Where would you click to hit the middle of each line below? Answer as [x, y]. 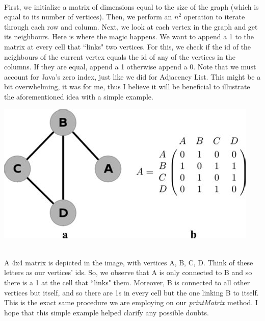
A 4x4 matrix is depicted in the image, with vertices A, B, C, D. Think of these [129, 262]
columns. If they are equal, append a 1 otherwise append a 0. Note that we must [130, 67]
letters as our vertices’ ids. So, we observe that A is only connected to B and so [128, 272]
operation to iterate [214, 17]
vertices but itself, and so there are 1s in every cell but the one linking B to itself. [131, 292]
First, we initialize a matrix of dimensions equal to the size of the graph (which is [131, 6]
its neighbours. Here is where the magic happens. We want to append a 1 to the [129, 36]
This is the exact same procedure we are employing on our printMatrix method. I [131, 302]
